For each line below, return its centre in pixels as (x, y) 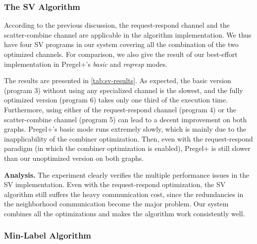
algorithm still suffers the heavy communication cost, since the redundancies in (124, 194)
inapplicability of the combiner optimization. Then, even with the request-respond (128, 138)
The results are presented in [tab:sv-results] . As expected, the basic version (118, 80)
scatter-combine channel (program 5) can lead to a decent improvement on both (126, 119)
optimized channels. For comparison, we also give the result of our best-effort (121, 54)
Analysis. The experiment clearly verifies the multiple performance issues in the (127, 174)
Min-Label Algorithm (48, 235)
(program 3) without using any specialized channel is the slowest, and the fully (124, 90)
